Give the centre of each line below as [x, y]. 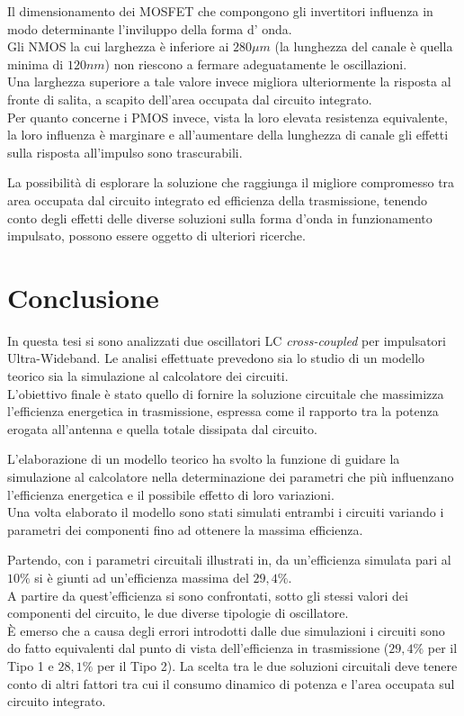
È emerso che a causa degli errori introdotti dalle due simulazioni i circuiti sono [226, 630]
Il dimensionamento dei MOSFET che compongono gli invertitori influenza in [220, 11]
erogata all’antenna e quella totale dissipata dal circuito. [162, 428]
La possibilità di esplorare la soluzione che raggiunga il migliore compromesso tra [231, 182]
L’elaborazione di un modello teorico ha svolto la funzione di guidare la [204, 459]
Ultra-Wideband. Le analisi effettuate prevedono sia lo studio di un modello [216, 358]
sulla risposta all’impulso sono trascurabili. [125, 152]
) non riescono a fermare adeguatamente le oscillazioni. [256, 63]
